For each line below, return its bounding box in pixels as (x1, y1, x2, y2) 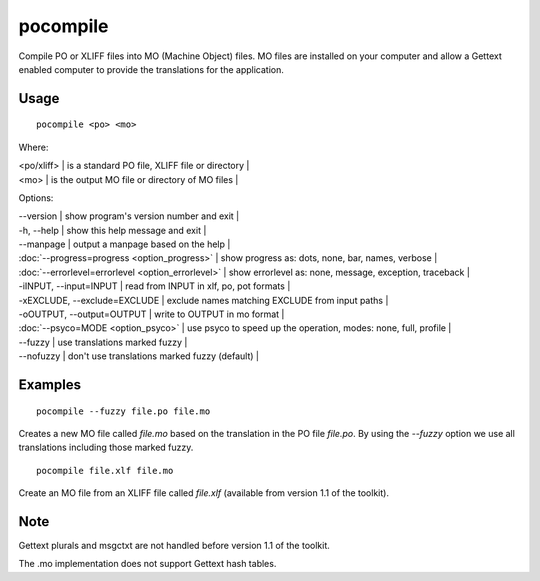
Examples (18, 376, 82, 394)
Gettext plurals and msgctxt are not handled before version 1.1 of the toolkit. (18, 540, 330, 552)
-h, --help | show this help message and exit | (18, 224, 207, 236)
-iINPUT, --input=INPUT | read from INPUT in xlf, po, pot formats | (18, 280, 291, 292)
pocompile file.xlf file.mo (36, 465, 174, 476)
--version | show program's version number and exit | (18, 210, 240, 222)
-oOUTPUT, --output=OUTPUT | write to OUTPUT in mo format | (18, 308, 285, 320)
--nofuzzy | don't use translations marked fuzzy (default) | (18, 350, 260, 362)
